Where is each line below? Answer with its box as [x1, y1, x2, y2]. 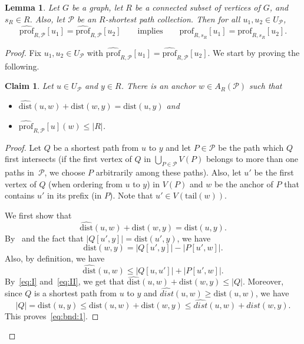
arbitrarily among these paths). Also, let [95, 166, 242, 178]
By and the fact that [5, 231, 84, 244]
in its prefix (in [47, 189, 102, 201]
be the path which [218, 141, 284, 153]
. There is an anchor [121, 80, 196, 92]
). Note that [109, 189, 153, 201]
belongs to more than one [206, 153, 298, 165]
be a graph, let [71, 1, 123, 13]
